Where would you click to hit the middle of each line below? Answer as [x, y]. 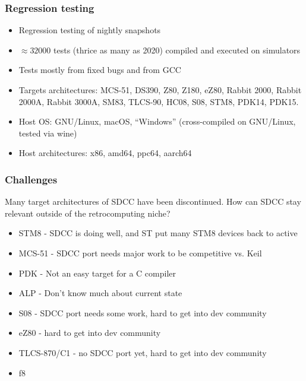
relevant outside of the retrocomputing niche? [88, 213]
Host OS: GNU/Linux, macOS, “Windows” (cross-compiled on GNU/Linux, [157, 121]
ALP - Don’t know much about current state [100, 293]
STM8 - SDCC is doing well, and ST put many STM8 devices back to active [158, 233]
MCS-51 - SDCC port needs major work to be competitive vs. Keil [140, 253]
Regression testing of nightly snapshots [90, 30]
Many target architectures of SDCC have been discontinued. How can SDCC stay [153, 201]
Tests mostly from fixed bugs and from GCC [100, 70]
